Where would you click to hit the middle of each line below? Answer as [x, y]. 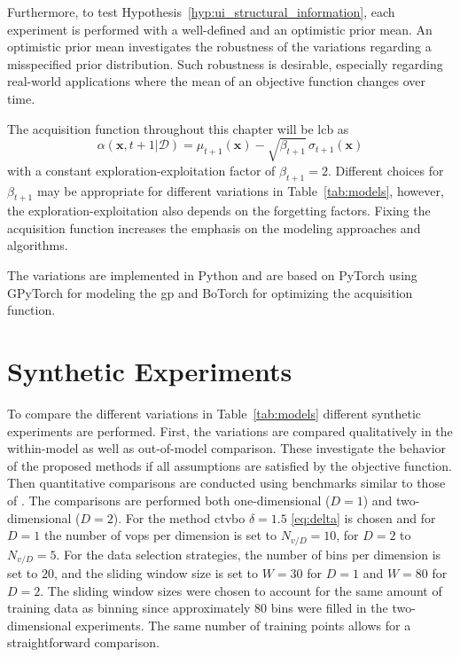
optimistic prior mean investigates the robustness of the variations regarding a [219, 47]
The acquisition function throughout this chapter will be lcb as [178, 128]
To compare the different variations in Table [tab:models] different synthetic [214, 413]
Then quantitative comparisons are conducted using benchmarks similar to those [226, 483]
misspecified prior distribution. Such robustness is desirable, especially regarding [225, 63]
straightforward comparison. [83, 642]
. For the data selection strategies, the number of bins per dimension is [249, 554]
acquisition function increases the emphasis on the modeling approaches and [214, 227]
